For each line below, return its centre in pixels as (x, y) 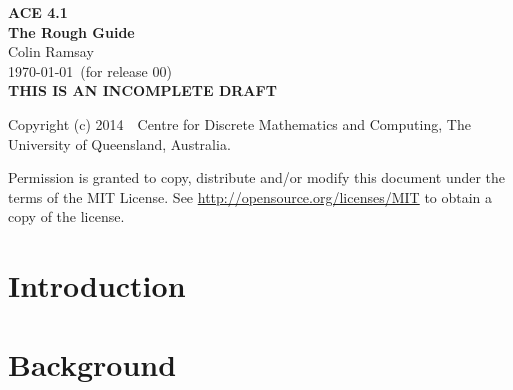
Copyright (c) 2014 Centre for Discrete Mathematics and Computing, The (239, 123)
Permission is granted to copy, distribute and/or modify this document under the (257, 177)
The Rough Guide (71, 31)
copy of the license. (66, 216)
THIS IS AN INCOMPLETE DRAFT (142, 90)
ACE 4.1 (38, 12)
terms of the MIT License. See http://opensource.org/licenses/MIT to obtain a (250, 196)
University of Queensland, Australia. (119, 143)
